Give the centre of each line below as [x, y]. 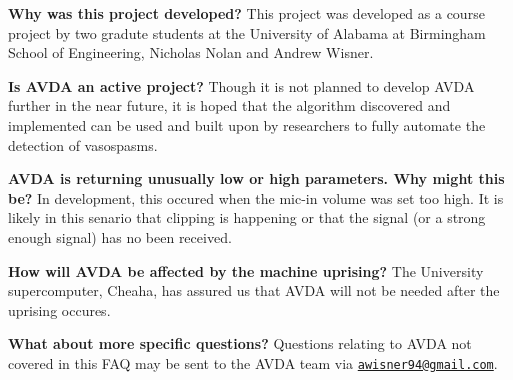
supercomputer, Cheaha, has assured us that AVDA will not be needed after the [254, 290]
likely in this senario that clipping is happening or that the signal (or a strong [247, 217]
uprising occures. [59, 309]
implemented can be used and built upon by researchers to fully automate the [247, 124]
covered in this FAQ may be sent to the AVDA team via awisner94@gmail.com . [253, 362]
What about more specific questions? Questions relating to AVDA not [240, 343]
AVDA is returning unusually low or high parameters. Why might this [256, 178]
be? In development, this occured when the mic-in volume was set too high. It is [256, 197]
